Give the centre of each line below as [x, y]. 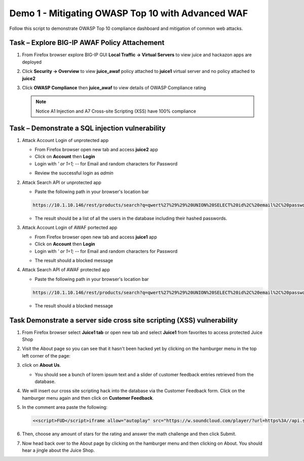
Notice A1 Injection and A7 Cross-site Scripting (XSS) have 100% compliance [116, 111]
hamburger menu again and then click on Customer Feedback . [88, 398]
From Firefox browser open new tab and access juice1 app [96, 237]
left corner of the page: [46, 356]
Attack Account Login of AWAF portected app [70, 228]
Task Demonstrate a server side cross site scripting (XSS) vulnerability [124, 320]
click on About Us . [42, 365]
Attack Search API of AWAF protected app [66, 270]
